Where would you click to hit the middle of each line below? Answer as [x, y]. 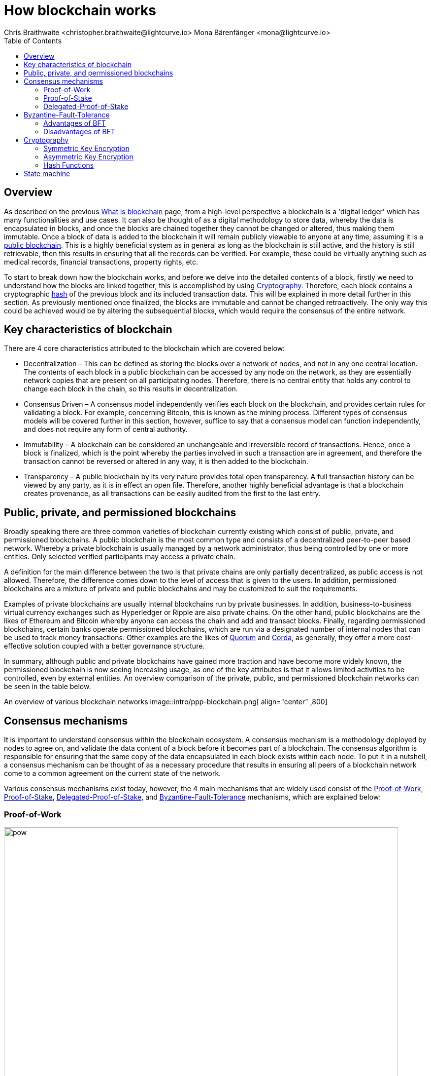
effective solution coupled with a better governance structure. [104, 646]
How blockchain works [80, 10]
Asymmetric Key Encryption [88, 156]
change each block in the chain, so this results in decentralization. [131, 389]
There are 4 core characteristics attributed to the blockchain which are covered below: [145, 348]
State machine [47, 173]
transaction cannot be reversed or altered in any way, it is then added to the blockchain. [166, 461]
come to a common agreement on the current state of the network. [113, 773]
